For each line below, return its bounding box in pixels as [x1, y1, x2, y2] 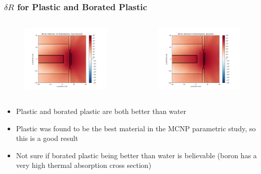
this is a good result [16, 133, 78, 143]
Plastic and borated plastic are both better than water [16, 105, 186, 116]
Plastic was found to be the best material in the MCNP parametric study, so [16, 123, 256, 133]
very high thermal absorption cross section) [16, 160, 152, 170]
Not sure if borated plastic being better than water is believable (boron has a [16, 150, 257, 160]
